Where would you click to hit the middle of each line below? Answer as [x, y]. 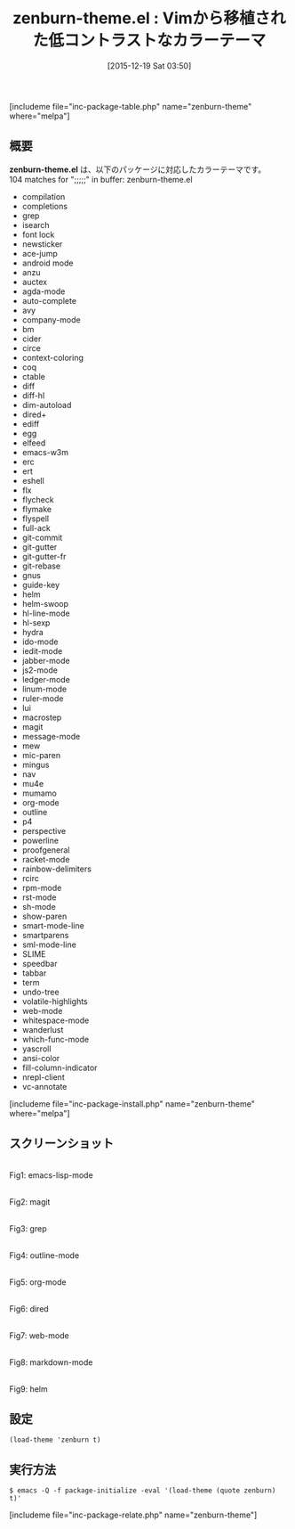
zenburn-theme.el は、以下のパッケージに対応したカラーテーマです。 [138, 169]
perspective [44, 830]
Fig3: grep [28, 1228]
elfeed [34, 443]
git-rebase [41, 566]
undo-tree [40, 992]
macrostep [42, 717]
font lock [38, 234]
